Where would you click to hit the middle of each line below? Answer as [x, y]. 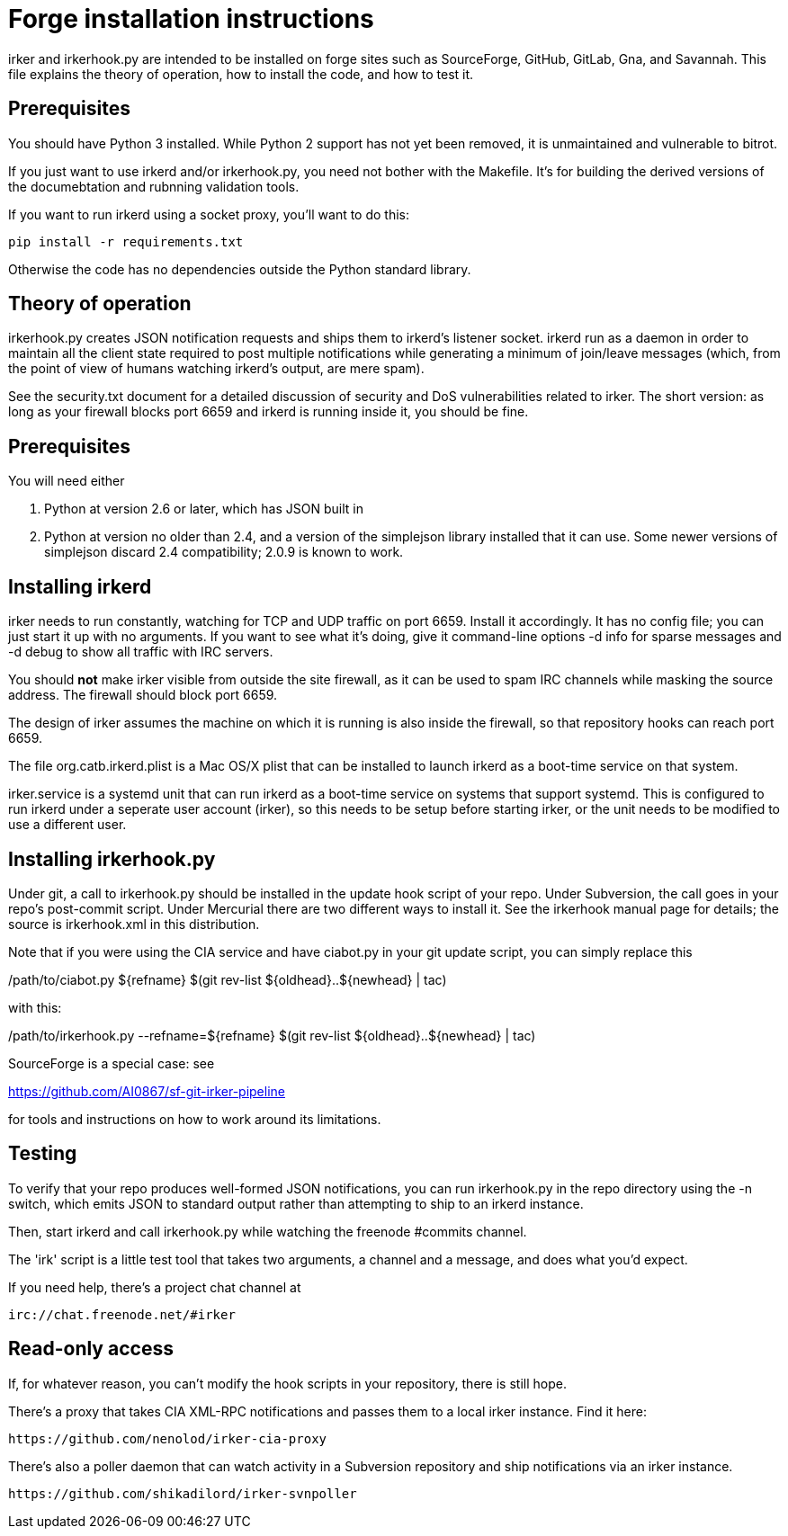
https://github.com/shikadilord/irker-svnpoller [183, 1493]
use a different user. [67, 825]
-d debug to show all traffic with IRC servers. [141, 652]
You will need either [67, 481]
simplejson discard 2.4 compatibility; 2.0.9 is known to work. [224, 552]
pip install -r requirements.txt [126, 241]
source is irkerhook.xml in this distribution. [134, 924]
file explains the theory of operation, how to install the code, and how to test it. [241, 74]
